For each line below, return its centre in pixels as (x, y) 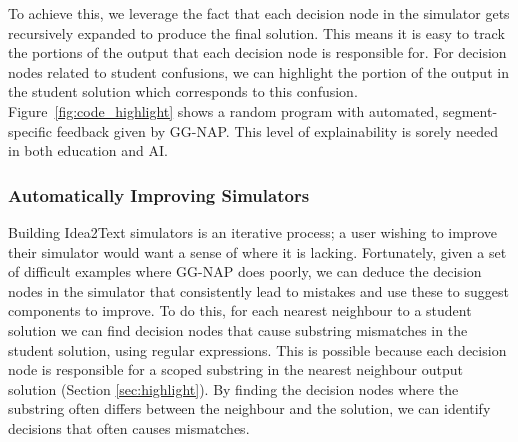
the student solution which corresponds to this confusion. (183, 91)
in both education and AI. (88, 150)
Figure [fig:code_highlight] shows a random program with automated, (223, 110)
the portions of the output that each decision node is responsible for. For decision (257, 52)
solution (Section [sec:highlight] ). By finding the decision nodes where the (233, 388)
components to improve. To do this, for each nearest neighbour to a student (240, 310)
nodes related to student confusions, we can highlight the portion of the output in (258, 71)
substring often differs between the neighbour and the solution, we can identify (249, 408)
